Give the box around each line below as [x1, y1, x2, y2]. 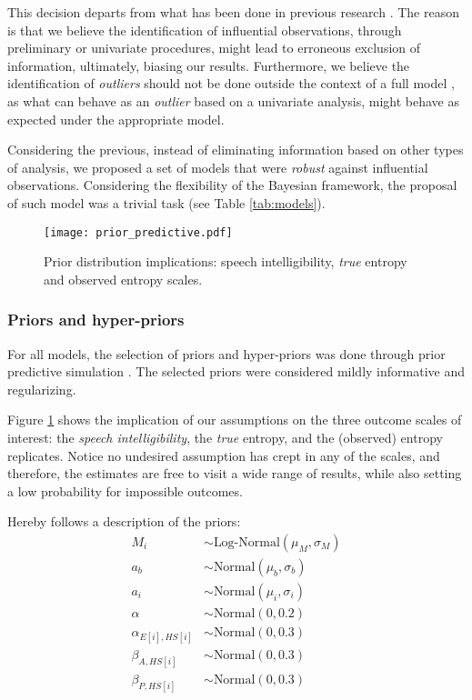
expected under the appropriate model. [7, 109, 225, 128]
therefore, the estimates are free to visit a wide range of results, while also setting [7, 464, 462, 483]
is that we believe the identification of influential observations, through [7, 20, 402, 39]
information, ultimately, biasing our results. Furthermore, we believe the [7, 55, 410, 75]
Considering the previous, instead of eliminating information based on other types [7, 140, 464, 159]
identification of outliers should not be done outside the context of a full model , [7, 74, 455, 93]
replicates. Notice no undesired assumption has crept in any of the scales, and [7, 445, 440, 465]
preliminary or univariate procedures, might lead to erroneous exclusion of [7, 38, 421, 57]
